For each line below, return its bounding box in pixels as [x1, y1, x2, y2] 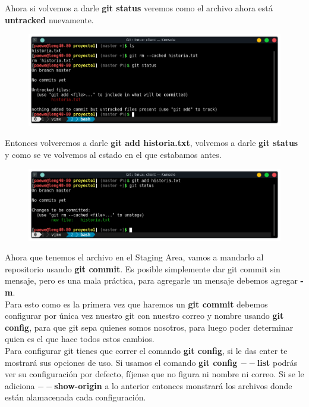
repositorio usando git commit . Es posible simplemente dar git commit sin [5, 262, 280, 275]
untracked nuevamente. [5, 13, 94, 26]
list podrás [257, 356, 298, 368]
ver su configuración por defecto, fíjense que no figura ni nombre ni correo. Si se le [5, 368, 304, 380]
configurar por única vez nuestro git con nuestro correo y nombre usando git [5, 309, 284, 322]
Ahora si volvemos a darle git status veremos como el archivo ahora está [5, 2, 273, 14]
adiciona [5, 379, 35, 392]
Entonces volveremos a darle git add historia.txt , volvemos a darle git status [5, 136, 298, 149]
